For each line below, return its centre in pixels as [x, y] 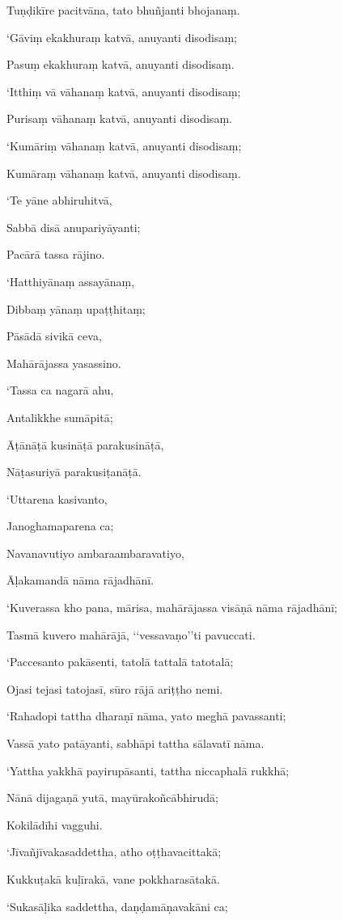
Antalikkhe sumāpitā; [60, 417]
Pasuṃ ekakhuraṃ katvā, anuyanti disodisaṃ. [121, 64]
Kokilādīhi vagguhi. [55, 824]
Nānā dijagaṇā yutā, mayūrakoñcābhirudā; [112, 798]
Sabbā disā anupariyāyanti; [74, 227]
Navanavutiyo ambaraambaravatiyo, [95, 553]
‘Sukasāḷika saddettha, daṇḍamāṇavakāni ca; [117, 906]
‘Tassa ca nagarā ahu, [60, 390]
